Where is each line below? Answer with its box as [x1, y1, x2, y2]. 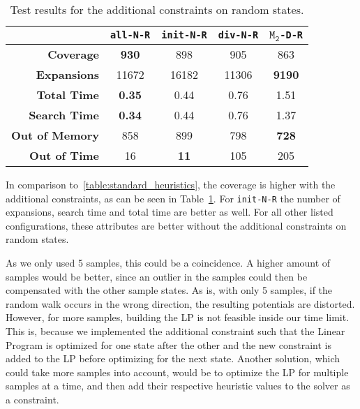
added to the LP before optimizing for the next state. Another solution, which [6, 351, 340, 366]
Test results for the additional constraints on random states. [10, 1, 304, 17]
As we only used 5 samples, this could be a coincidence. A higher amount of [6, 255, 331, 269]
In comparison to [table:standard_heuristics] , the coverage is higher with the [6, 177, 336, 191]
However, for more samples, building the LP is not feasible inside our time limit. [6, 310, 350, 325]
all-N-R [110, 29, 151, 41]
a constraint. [6, 392, 59, 406]
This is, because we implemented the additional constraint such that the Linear [6, 323, 345, 338]
